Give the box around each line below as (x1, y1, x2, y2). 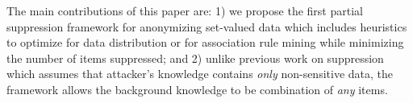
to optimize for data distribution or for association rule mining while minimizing (6, 34, 404, 51)
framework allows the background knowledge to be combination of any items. (6, 80, 388, 97)
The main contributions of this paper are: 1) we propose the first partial (6, 2, 363, 19)
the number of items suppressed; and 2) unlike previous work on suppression (6, 49, 384, 66)
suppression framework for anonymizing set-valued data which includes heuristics (6, 18, 407, 35)
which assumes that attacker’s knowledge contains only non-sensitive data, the (6, 65, 394, 82)
